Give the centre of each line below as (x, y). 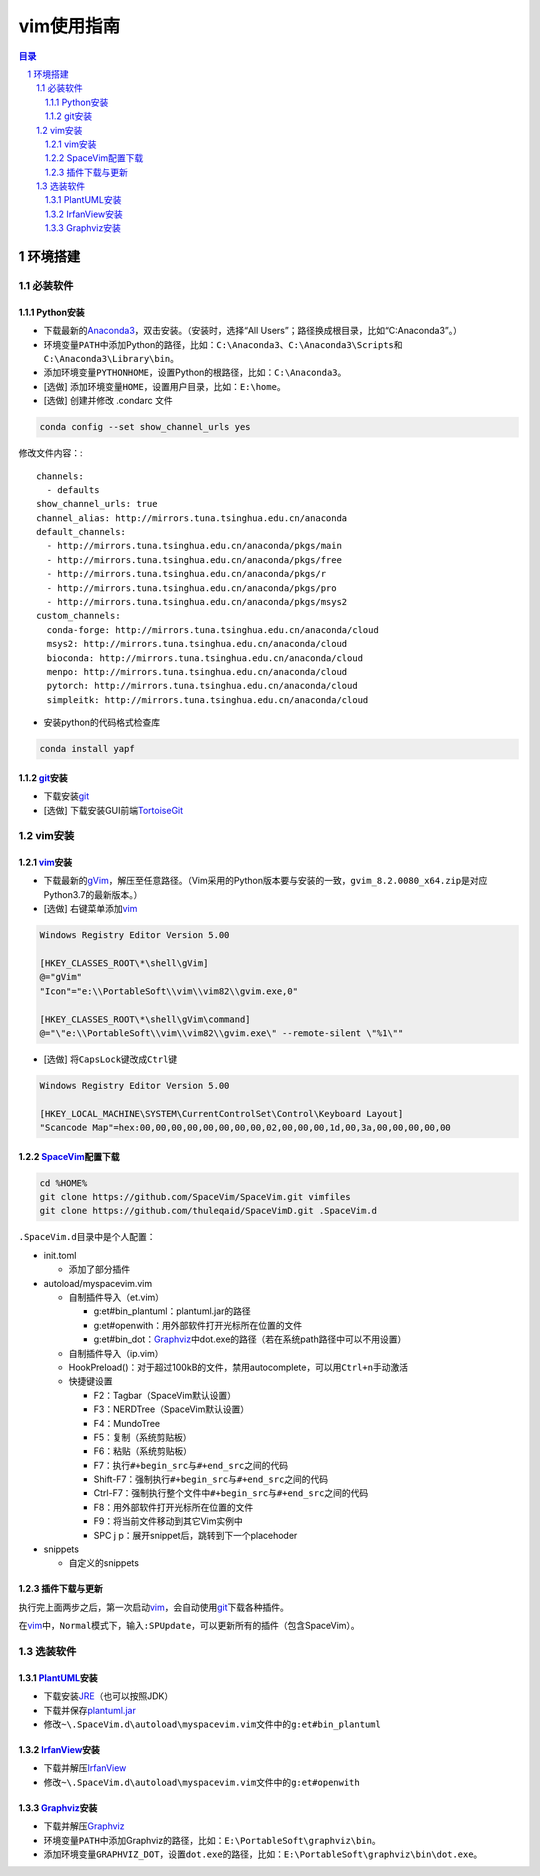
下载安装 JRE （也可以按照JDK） (108, 1696)
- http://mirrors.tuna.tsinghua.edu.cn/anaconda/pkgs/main (194, 546)
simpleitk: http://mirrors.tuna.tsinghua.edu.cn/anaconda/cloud (207, 699)
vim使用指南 (69, 26)
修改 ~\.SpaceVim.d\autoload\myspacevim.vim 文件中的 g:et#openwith (201, 1782)
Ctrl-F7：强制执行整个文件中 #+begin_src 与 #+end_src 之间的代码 (231, 1493)
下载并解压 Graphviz (84, 1826)
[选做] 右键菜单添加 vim (90, 909)
